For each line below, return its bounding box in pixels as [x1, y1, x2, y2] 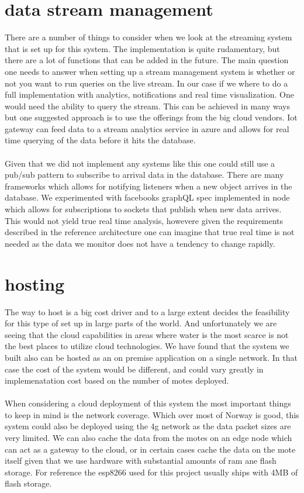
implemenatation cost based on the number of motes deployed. [5, 374, 229, 387]
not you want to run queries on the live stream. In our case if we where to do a [5, 77, 288, 89]
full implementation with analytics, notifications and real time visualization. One [5, 88, 294, 101]
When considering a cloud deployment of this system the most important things [5, 397, 291, 409]
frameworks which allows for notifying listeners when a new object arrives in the [5, 180, 292, 192]
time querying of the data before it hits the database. [5, 134, 196, 146]
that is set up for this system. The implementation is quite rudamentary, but [5, 42, 280, 54]
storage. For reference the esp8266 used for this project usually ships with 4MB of [5, 466, 298, 478]
